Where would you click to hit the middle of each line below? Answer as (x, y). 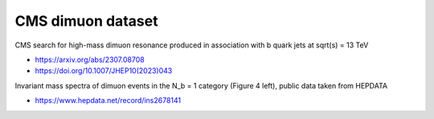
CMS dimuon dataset (86, 21)
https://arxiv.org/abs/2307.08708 (90, 59)
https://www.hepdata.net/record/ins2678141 (108, 101)
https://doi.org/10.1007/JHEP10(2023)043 (104, 71)
